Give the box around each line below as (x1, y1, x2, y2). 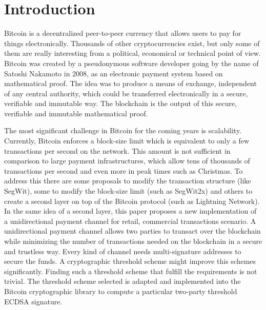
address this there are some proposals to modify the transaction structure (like (4, 175, 251, 186)
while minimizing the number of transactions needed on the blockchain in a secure (4, 236, 262, 246)
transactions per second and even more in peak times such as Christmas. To (4, 165, 243, 176)
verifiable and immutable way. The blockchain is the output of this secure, (4, 98, 237, 109)
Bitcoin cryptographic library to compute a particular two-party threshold (4, 285, 237, 296)
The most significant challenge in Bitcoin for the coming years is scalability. (4, 125, 242, 136)
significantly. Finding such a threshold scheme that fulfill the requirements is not (4, 265, 257, 276)
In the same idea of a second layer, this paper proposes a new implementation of (4, 205, 257, 216)
